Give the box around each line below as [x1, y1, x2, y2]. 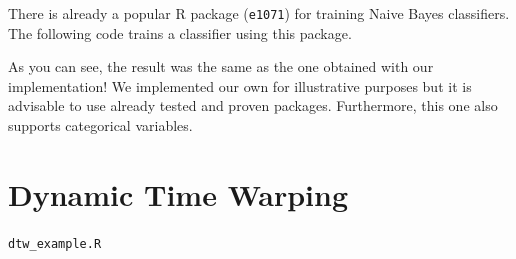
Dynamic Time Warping [8, 173, 349, 214]
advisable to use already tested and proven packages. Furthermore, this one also [8, 95, 498, 116]
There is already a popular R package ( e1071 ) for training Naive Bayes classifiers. [8, 3, 510, 23]
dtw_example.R [8, 236, 102, 251]
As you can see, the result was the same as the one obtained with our [8, 56, 434, 77]
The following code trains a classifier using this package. [8, 22, 352, 43]
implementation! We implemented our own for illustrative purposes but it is [8, 75, 472, 96]
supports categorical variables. [8, 115, 193, 136]
